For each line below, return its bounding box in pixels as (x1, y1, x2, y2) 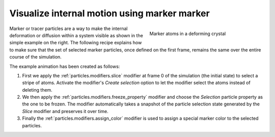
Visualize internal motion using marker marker (9, 8, 210, 19)
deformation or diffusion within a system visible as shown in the (9, 32, 144, 38)
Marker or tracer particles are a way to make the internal (9, 25, 128, 32)
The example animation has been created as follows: (9, 63, 120, 69)
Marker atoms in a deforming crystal (149, 31, 226, 37)
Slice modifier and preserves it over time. (22, 108, 109, 114)
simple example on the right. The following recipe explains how (9, 40, 142, 46)
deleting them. (22, 87, 53, 93)
